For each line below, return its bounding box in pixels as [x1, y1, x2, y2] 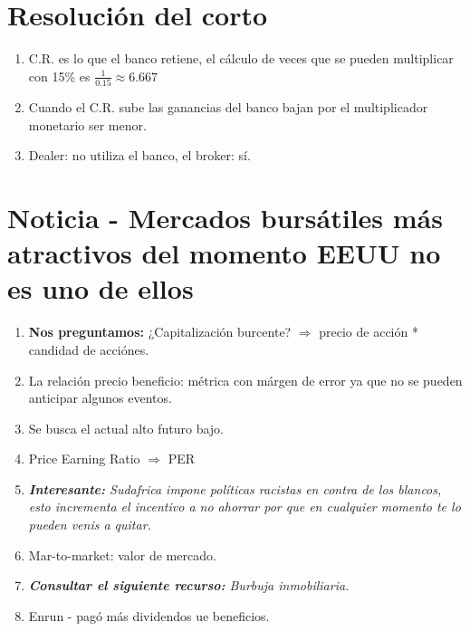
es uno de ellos [7, 270, 194, 307]
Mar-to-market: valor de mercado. [28, 545, 216, 564]
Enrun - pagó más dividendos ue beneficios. [28, 606, 270, 625]
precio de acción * [319, 322, 418, 341]
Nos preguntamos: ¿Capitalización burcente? [28, 322, 292, 341]
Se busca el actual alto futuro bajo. [28, 418, 224, 437]
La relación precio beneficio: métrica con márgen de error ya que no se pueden [28, 370, 463, 389]
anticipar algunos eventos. [28, 388, 172, 407]
